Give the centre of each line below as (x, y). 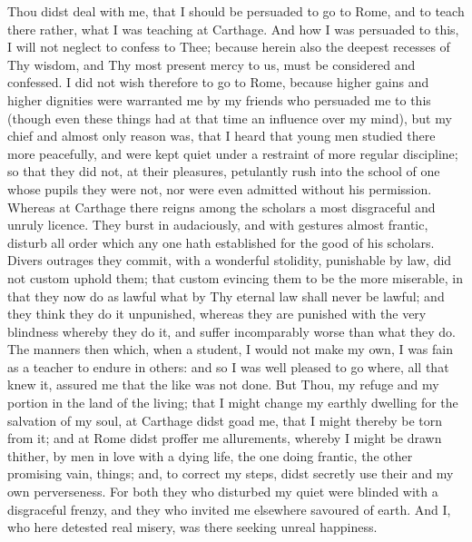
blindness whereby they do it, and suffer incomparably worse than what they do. (231, 331)
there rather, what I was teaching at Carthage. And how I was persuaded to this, (233, 29)
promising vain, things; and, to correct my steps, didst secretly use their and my (231, 473)
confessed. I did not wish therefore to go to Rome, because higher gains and (218, 82)
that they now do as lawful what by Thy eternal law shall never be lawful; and (226, 296)
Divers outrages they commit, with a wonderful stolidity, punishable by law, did (230, 260)
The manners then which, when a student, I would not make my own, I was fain (231, 349)
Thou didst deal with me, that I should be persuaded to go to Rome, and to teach (236, 11)
